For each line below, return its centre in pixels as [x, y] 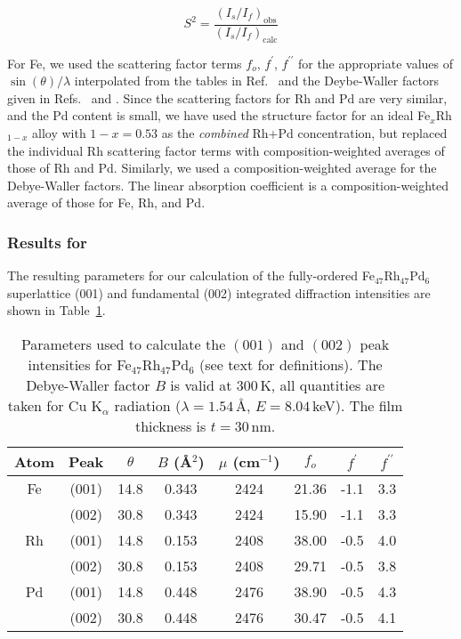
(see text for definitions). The [291, 364]
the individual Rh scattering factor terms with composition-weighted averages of [226, 150]
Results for [47, 242]
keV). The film [358, 405]
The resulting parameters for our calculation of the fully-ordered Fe [191, 275]
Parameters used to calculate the [123, 344]
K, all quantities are [323, 384]
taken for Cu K [55, 405]
